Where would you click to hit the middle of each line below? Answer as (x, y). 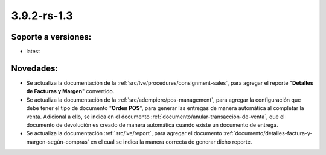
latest (33, 52)
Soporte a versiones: (51, 37)
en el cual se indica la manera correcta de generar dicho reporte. (171, 142)
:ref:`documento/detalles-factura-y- (268, 133)
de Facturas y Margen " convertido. (70, 91)
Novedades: (35, 68)
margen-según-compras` (58, 142)
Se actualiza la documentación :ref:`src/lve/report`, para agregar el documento (124, 133)
